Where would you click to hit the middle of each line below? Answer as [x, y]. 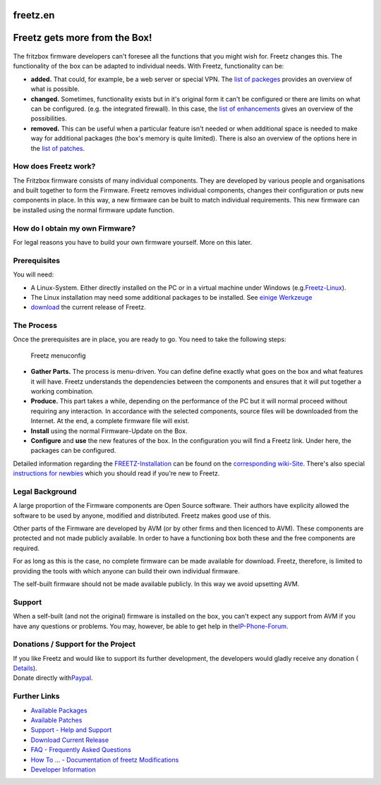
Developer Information [63, 769]
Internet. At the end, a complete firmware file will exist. [110, 421]
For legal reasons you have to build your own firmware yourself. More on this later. [133, 242]
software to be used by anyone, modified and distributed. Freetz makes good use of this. [142, 516]
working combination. [62, 391]
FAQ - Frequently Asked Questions [81, 750]
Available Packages [59, 710]
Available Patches [56, 720]
